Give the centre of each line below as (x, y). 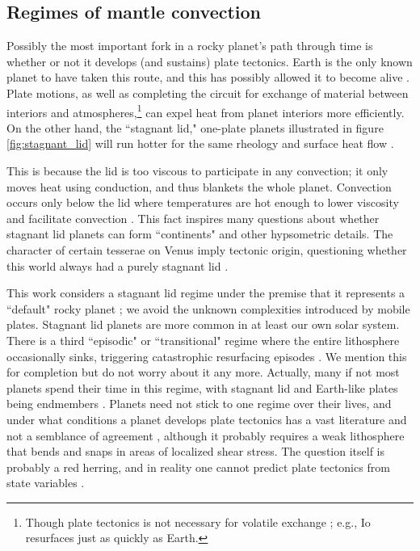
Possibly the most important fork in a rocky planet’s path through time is (190, 46)
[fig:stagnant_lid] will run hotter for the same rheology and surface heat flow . (200, 143)
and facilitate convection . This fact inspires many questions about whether (193, 218)
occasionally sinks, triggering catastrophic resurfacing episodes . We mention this (207, 356)
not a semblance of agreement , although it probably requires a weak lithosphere (206, 435)
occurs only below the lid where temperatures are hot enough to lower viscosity (203, 202)
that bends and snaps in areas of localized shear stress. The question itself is (195, 451)
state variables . (46, 483)
